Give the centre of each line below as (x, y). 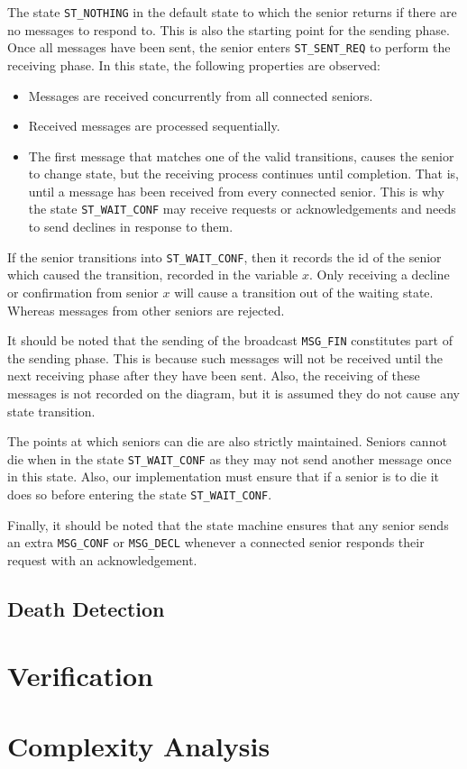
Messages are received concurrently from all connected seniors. (201, 95)
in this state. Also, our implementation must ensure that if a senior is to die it (223, 476)
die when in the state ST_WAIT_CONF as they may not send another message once (229, 458)
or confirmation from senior (83, 292)
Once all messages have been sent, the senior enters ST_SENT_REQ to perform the (229, 47)
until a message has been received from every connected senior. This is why (236, 191)
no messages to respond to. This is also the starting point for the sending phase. (229, 29)
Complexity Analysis (139, 745)
